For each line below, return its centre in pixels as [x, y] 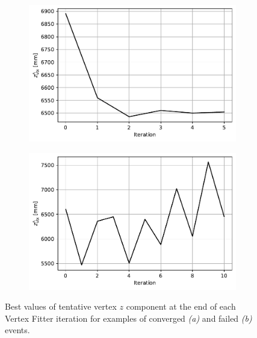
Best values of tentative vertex [61, 306]
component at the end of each [181, 306]
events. [17, 330]
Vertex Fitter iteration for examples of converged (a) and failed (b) [128, 318]
